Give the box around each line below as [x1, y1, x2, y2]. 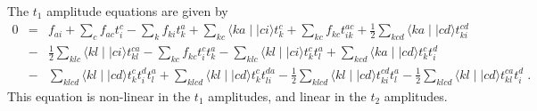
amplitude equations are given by [46, 2, 228, 20]
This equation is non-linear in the [7, 86, 191, 105]
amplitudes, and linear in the [208, 86, 367, 105]
